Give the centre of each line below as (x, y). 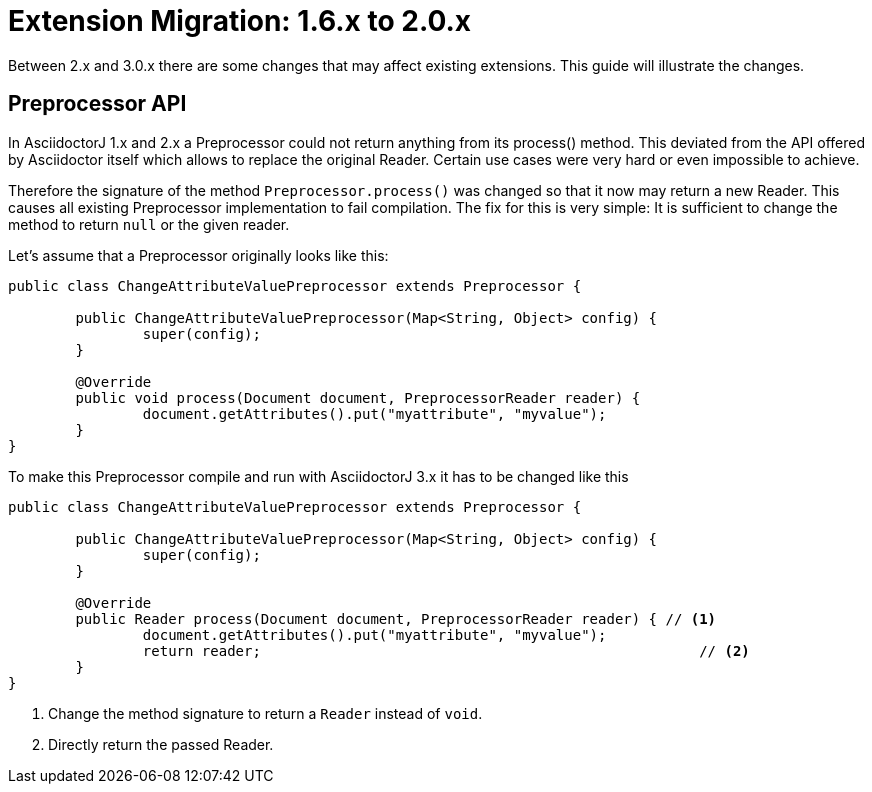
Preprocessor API (97, 104)
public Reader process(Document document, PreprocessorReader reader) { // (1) (396, 618)
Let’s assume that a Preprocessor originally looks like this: (198, 255)
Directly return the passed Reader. (161, 744)
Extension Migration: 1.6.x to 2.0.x (240, 21)
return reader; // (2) (446, 650)
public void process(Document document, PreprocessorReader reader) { (358, 397)
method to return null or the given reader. (149, 224)
